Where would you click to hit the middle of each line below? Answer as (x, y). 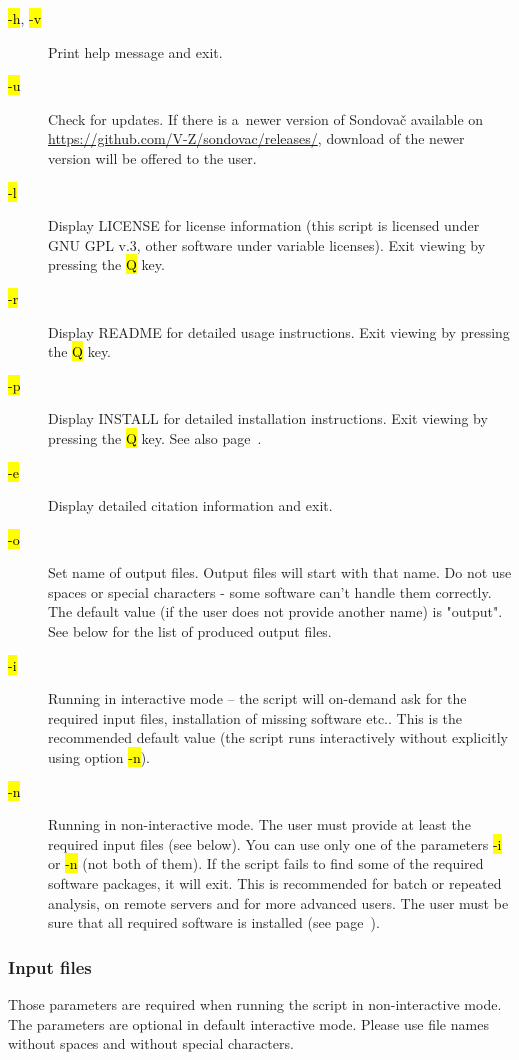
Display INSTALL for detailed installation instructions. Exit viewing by (268, 418)
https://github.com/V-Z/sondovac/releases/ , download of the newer (256, 138)
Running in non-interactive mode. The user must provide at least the (259, 824)
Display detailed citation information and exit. (190, 505)
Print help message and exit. (135, 51)
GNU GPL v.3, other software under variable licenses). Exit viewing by (267, 244)
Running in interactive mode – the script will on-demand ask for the (257, 698)
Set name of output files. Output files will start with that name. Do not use (280, 572)
